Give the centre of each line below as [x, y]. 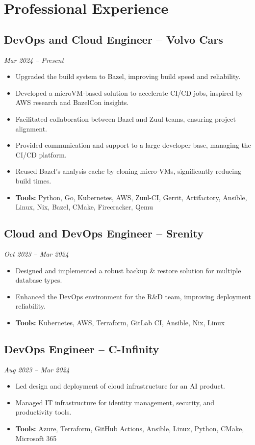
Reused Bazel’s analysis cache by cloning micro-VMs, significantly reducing [128, 171]
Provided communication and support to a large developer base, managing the [133, 145]
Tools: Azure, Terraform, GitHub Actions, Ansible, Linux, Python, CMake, [130, 429]
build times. [33, 180]
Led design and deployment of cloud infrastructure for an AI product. [120, 386]
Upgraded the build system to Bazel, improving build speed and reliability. [128, 76]
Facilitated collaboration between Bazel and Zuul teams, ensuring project [126, 118]
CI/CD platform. [41, 154]
